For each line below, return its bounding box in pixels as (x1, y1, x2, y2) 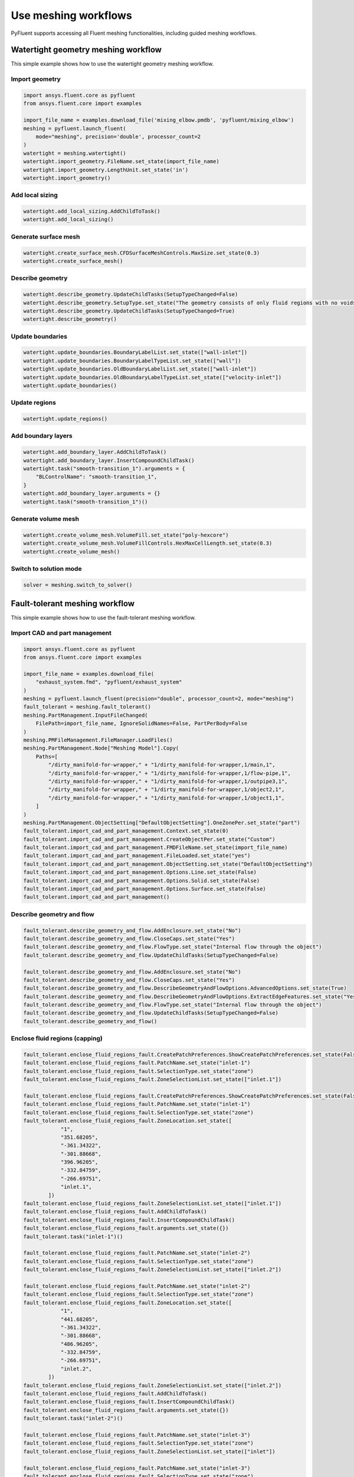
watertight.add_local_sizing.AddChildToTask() (23, 208, 160, 215)
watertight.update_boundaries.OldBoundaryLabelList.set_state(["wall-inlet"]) (23, 366, 257, 372)
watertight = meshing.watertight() (23, 149, 126, 157)
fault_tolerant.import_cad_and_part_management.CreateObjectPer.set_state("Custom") (23, 836, 276, 842)
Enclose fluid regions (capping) (11, 1034, 103, 1043)
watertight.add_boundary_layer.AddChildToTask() (23, 449, 167, 456)
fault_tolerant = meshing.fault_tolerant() (23, 704, 152, 710)
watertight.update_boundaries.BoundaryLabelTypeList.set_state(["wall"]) (23, 357, 241, 364)
